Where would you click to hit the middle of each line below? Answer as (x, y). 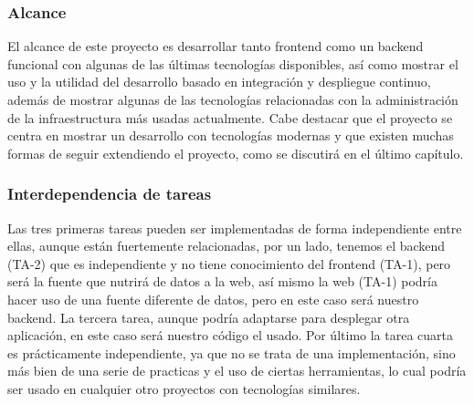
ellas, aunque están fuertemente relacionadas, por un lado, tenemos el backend (226, 246)
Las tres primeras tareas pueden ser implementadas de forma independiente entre (235, 228)
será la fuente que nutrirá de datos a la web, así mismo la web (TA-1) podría (222, 281)
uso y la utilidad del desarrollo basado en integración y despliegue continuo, (219, 82)
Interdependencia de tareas (110, 194)
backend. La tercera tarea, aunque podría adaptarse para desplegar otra (209, 317)
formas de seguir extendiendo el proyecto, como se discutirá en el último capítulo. (236, 153)
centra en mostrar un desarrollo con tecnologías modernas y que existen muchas (231, 135)
